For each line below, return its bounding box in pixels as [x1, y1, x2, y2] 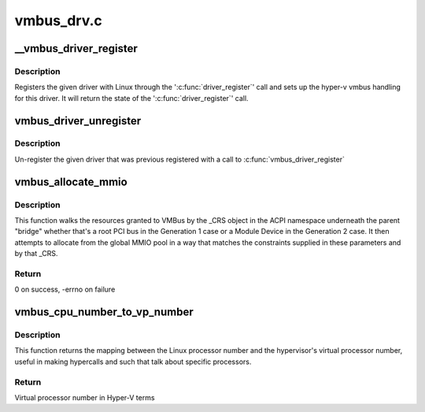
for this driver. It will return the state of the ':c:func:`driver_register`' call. [14, 93, 249, 102]
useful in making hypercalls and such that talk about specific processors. [14, 357, 252, 366]
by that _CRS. [14, 249, 58, 258]
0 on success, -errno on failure [14, 284, 116, 295]
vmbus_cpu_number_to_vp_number [14, 306, 194, 319]
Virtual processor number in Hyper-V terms [14, 393, 155, 403]
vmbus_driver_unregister [14, 114, 142, 128]
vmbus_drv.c [14, 12, 102, 29]
